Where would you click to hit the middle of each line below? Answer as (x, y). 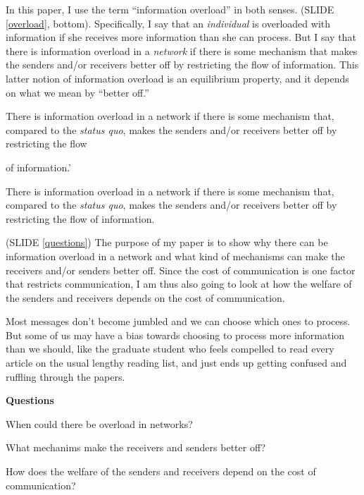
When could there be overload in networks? (99, 423)
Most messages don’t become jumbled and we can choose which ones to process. (178, 321)
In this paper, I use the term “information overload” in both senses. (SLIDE (170, 9)
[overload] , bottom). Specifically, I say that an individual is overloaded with (168, 23)
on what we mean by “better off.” (77, 92)
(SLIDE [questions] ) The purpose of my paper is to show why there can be (167, 242)
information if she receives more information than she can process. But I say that (181, 37)
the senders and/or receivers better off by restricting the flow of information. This (182, 65)
